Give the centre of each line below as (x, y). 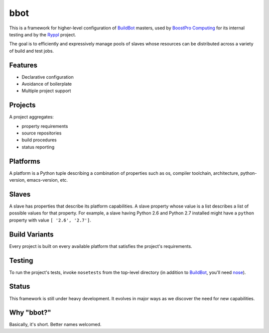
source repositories (42, 133)
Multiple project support (46, 91)
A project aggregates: (32, 117)
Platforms (25, 161)
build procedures (39, 140)
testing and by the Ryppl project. (43, 34)
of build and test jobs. (32, 51)
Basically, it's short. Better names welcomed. (55, 325)
